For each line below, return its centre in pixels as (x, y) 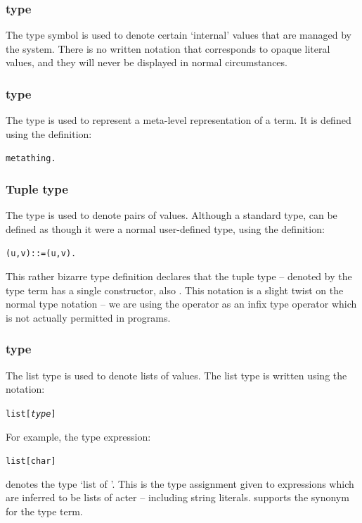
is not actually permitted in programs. (88, 317)
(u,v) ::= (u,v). (41, 254)
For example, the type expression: (78, 436)
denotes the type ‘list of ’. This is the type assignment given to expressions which (180, 483)
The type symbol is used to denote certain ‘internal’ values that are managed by (179, 35)
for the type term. (44, 511)
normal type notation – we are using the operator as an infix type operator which (181, 304)
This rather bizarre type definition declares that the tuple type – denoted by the (179, 276)
